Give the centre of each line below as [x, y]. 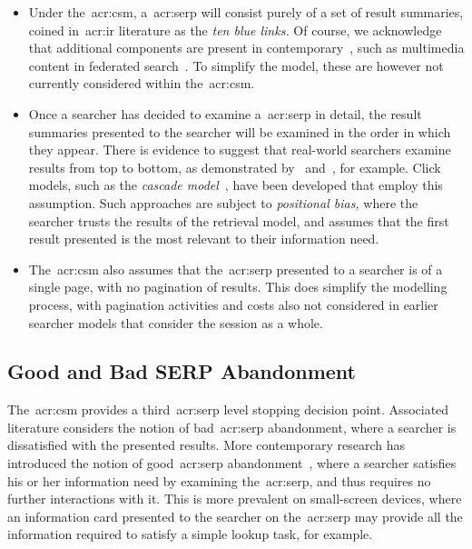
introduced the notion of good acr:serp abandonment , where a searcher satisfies [232, 463]
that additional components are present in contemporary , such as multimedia [246, 48]
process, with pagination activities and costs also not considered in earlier [233, 304]
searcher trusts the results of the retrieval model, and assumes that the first [239, 220]
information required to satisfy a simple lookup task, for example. [190, 534]
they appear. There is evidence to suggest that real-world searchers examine [240, 150]
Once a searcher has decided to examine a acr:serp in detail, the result [225, 113]
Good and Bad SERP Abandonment [182, 371]
